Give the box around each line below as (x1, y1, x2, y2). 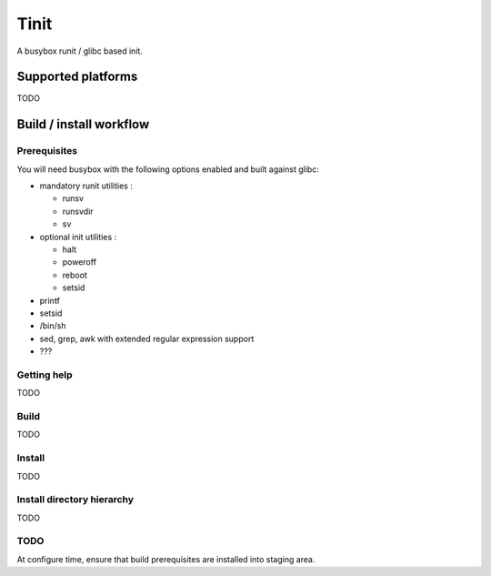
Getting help (16, 369, 73, 381)
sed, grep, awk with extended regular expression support (39, 333, 255, 344)
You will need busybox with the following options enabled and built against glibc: (16, 164, 320, 175)
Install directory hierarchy (16, 493, 135, 506)
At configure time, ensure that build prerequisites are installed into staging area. (16, 553, 316, 564)
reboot (62, 269, 88, 280)
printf (39, 295, 61, 306)
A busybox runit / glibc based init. (16, 45, 143, 56)
